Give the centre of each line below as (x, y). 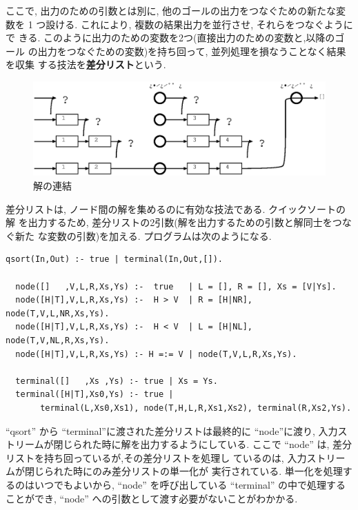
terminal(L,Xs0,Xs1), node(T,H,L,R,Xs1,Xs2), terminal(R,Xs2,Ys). (196, 408)
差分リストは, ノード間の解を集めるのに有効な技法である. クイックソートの (176, 208)
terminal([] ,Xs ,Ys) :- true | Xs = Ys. (117, 381)
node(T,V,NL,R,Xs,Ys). (58, 340)
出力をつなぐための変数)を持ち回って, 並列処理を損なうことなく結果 (192, 51)
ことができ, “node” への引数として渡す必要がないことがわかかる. (152, 498)
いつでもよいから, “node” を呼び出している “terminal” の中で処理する (190, 484)
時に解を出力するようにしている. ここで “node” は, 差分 (227, 444)
